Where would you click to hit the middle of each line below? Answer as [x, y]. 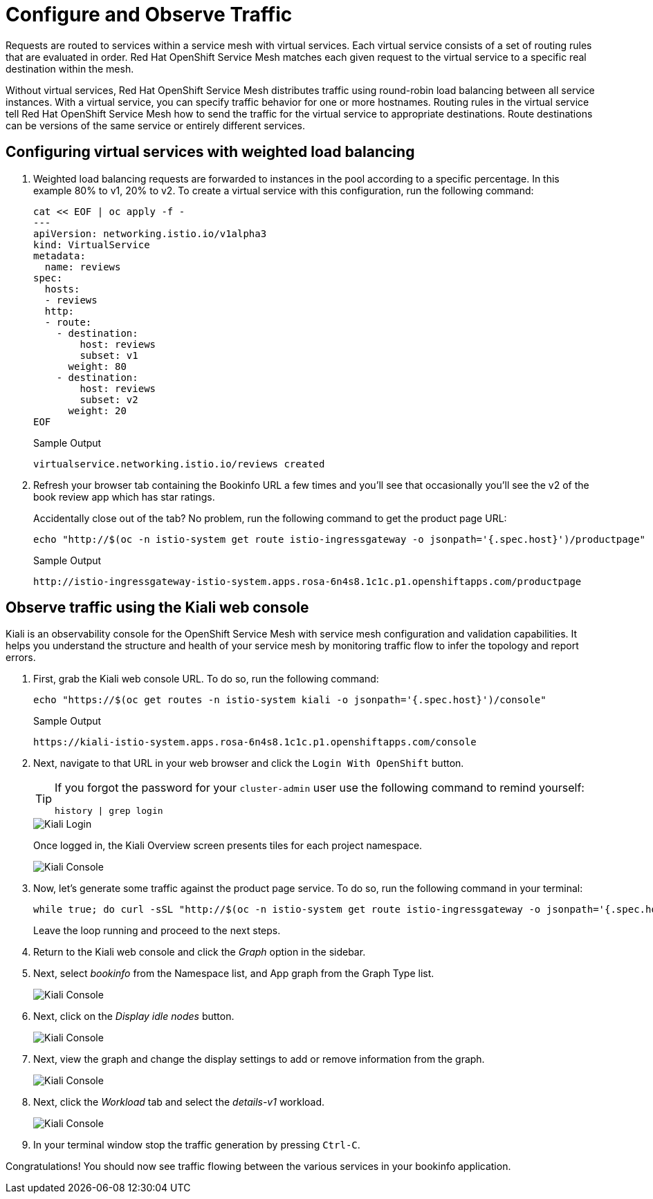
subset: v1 [109, 355]
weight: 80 [97, 366]
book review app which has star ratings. [124, 496]
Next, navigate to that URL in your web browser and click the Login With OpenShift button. [249, 763]
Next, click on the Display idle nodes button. [134, 1016]
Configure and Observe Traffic [149, 15]
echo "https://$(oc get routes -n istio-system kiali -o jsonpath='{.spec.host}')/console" [290, 700]
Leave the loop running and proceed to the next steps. [157, 931]
